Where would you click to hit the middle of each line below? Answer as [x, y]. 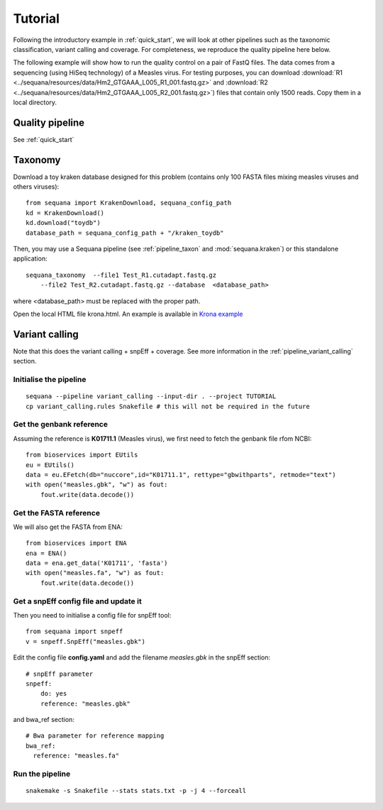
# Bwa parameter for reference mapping [95, 736]
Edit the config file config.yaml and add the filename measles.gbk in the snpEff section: [142, 657]
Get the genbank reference [60, 425]
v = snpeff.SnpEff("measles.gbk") [85, 641]
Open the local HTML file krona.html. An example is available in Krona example [128, 314]
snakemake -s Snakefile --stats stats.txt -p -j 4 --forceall [136, 791]
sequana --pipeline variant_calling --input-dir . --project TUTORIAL [151, 396]
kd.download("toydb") [63, 223]
